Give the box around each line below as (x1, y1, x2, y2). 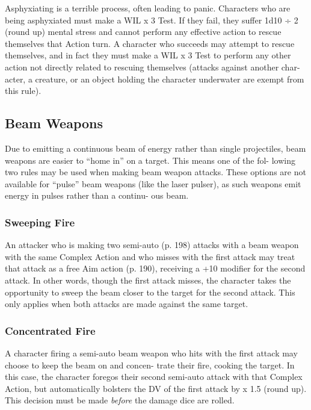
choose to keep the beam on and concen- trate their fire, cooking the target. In (5, 358, 295, 371)
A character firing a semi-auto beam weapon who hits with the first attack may (5, 346, 298, 359)
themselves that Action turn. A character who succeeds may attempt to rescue (5, 37, 295, 49)
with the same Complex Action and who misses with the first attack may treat (5, 250, 295, 262)
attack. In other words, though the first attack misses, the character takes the (5, 273, 291, 286)
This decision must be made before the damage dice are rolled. (5, 394, 235, 406)
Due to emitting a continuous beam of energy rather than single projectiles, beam (5, 141, 306, 154)
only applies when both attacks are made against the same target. (5, 297, 248, 310)
